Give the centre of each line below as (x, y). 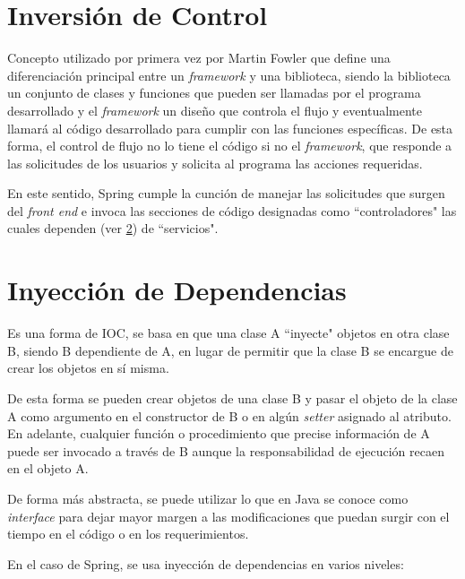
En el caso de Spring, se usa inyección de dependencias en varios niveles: (206, 563)
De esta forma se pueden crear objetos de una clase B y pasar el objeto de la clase (232, 398)
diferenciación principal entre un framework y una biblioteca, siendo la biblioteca (229, 75)
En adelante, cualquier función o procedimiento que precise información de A (219, 433)
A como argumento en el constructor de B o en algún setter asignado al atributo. (229, 415)
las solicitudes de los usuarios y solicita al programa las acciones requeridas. (215, 163)
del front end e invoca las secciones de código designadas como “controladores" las (232, 210)
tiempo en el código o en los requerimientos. (128, 534)
